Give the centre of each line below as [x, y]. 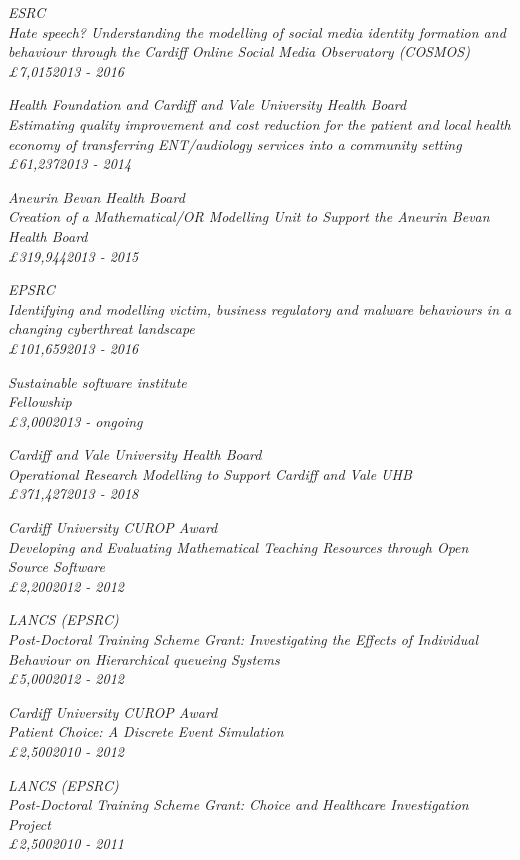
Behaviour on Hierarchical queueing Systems [144, 658]
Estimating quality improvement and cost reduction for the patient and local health [259, 123]
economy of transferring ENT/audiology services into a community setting [235, 143]
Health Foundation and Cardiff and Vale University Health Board [207, 104]
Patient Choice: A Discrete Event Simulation [146, 731]
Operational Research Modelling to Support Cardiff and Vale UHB [210, 473]
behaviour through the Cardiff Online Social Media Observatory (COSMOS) [239, 51]
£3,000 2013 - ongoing [75, 420]
